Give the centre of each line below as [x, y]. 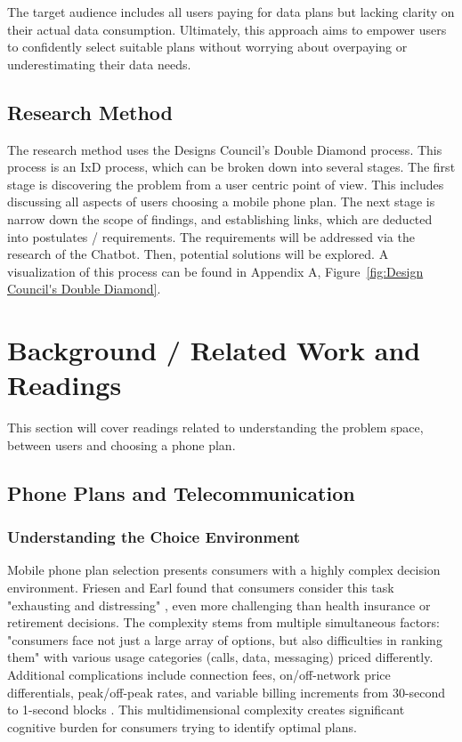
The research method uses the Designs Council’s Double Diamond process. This [225, 149]
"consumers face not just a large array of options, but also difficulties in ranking [225, 639]
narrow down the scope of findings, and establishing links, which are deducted [220, 218]
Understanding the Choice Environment [154, 537]
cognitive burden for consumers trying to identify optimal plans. [182, 726]
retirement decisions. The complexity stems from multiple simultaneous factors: [223, 622]
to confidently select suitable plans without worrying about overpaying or [207, 47]
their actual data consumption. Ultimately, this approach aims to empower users [227, 29]
